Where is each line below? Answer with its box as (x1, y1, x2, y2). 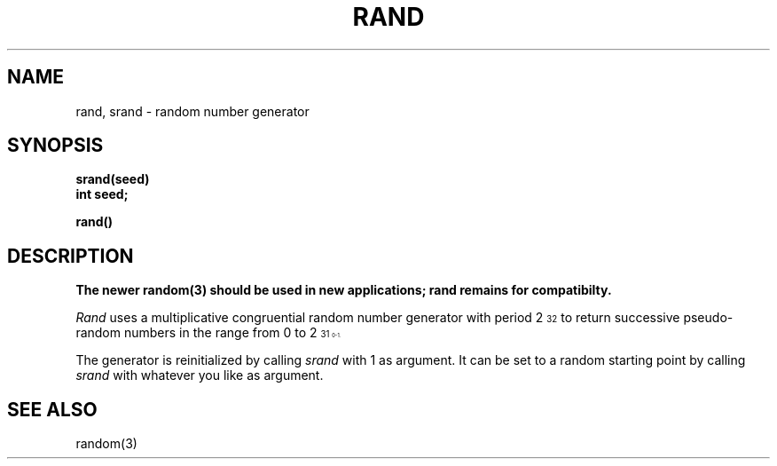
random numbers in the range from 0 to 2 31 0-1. (75, 325, 341, 341)
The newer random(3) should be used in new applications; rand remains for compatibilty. (75, 282, 612, 298)
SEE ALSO (7, 398, 98, 421)
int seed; (75, 186, 129, 202)
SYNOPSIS (7, 134, 104, 157)
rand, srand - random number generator (75, 103, 310, 119)
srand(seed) (75, 171, 150, 187)
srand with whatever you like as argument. (75, 367, 324, 383)
